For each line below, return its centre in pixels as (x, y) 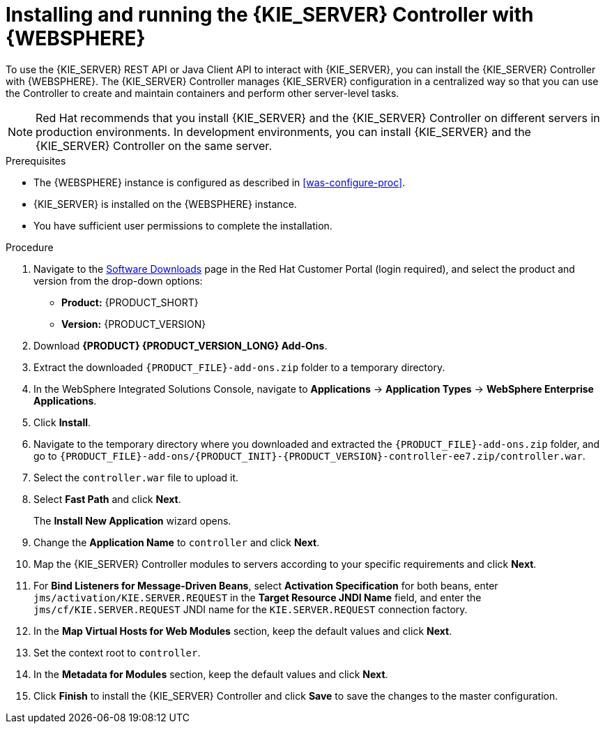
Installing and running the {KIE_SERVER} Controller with (270, 15)
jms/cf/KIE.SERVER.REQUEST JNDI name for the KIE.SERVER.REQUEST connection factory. (251, 609)
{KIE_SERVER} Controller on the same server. (154, 145)
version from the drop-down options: (118, 280)
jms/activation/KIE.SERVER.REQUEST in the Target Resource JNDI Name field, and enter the (258, 597)
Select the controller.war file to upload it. (136, 477)
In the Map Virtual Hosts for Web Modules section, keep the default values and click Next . (243, 631)
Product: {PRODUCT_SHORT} (130, 302)
